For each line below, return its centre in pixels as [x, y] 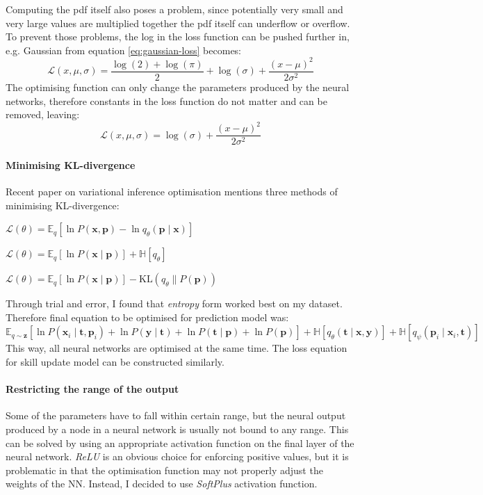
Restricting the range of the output [92, 389]
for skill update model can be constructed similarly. [115, 362]
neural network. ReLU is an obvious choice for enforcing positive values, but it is [177, 456]
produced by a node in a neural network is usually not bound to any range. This [177, 429]
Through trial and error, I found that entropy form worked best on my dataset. [174, 303]
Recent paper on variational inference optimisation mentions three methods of [172, 192]
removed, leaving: [43, 114]
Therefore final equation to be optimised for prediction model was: [147, 317]
